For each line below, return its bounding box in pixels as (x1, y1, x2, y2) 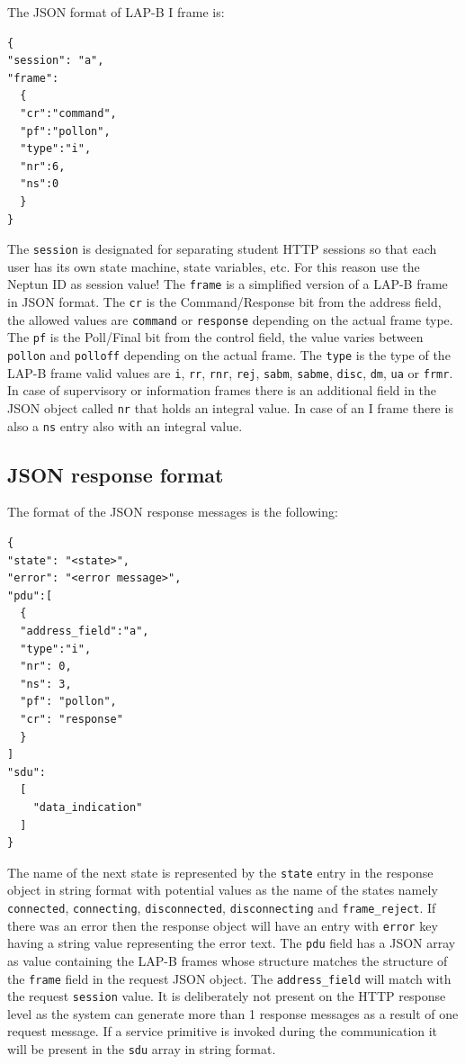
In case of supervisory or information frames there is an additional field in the (7, 381, 437, 400)
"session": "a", (7, 54, 104, 68)
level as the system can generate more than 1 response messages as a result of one (7, 1004, 459, 1023)
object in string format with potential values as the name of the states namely (7, 880, 438, 899)
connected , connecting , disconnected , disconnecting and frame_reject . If (7, 897, 436, 916)
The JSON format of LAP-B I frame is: (7, 3, 225, 21)
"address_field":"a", (20, 624, 149, 637)
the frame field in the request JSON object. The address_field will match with (7, 969, 452, 987)
